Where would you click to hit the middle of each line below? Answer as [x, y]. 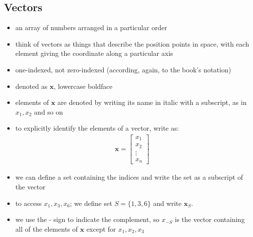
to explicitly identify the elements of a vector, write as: [97, 128]
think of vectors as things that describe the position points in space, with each [132, 43]
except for [101, 229]
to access [28, 203]
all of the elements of [46, 229]
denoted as [31, 86]
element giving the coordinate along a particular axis [94, 53]
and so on [49, 111]
